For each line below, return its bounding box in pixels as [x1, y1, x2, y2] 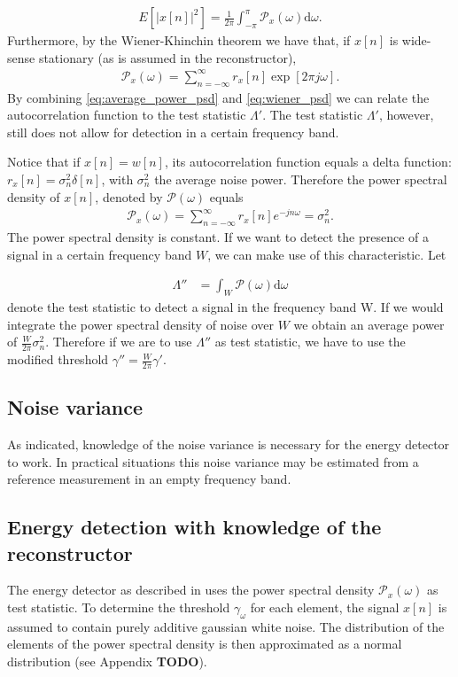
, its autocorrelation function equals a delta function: [164, 152, 452, 171]
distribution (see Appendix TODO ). [7, 652, 207, 671]
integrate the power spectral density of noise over [7, 315, 274, 333]
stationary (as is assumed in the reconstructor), [38, 48, 297, 66]
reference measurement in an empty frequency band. [7, 470, 291, 488]
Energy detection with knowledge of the [7, 513, 382, 541]
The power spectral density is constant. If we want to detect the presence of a [7, 228, 430, 246]
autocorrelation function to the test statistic [7, 105, 246, 124]
